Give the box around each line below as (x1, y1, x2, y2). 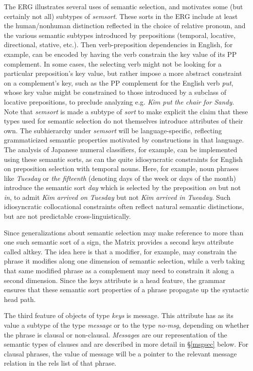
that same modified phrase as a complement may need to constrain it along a (4, 265, 235, 276)
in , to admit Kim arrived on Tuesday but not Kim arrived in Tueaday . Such (4, 192, 231, 202)
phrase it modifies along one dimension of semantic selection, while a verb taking (4, 256, 245, 266)
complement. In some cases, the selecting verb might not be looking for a (4, 58, 222, 69)
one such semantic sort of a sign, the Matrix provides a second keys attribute (4, 237, 234, 247)
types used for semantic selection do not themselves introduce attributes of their (4, 116, 243, 126)
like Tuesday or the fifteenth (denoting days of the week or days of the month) (4, 173, 236, 183)
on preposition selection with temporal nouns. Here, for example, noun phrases (4, 163, 239, 174)
